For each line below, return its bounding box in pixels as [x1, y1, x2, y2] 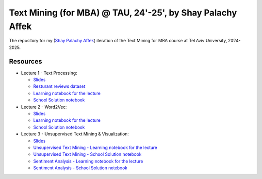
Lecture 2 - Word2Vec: [21, 104, 67, 110]
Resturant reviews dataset [33, 83, 86, 89]
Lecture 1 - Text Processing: [21, 70, 77, 76]
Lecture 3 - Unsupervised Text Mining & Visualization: [21, 131, 129, 137]
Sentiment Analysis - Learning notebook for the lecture [33, 158, 143, 164]
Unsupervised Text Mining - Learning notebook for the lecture [33, 145, 158, 150]
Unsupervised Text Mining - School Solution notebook [33, 151, 142, 157]
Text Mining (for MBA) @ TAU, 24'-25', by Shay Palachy [9, 7, 237, 18]
